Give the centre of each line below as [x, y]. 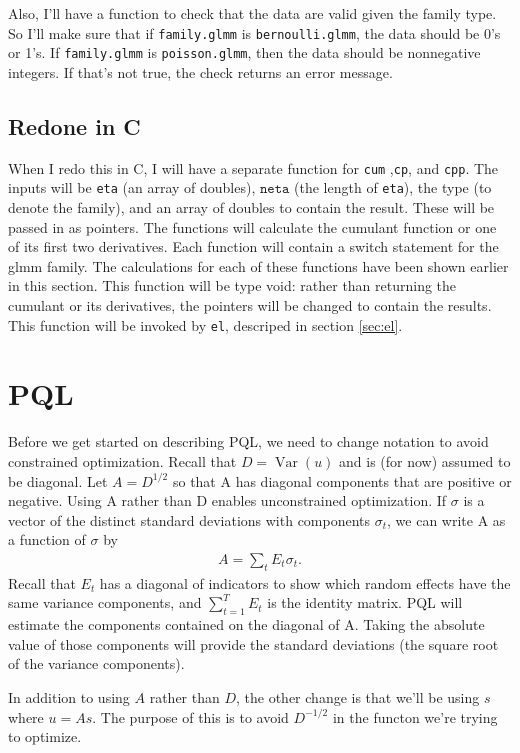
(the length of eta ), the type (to [393, 187]
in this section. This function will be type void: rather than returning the [232, 285]
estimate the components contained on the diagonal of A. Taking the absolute [246, 624]
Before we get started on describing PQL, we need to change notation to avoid [248, 441]
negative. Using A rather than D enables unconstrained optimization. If [227, 500]
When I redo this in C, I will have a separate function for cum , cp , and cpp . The [253, 167]
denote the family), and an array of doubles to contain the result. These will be [251, 207]
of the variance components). [96, 663]
